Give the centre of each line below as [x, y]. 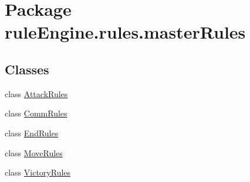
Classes [27, 69]
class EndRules [32, 133]
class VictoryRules [38, 172]
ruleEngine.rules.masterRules [125, 32]
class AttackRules [36, 93]
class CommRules [36, 113]
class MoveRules [34, 152]
